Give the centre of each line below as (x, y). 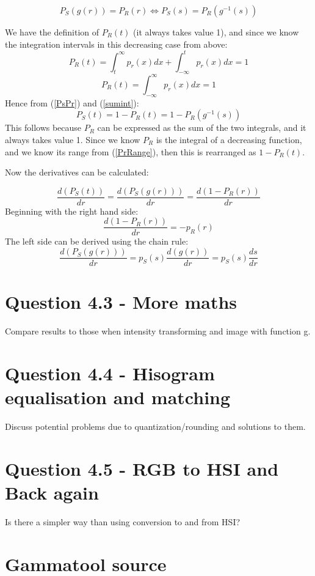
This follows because (43, 127)
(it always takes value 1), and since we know (216, 32)
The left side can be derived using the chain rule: (97, 241)
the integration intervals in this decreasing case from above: (116, 44)
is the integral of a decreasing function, (229, 139)
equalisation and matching (118, 397)
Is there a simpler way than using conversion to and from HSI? (123, 522)
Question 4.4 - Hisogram (110, 373)
